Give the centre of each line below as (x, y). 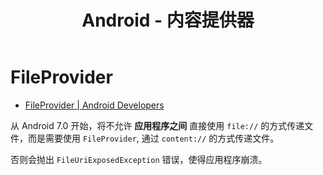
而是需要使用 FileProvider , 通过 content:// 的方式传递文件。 (153, 138)
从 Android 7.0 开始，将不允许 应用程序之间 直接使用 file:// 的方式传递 (157, 125)
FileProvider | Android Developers (94, 105)
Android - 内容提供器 (168, 20)
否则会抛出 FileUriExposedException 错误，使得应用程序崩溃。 (139, 159)
